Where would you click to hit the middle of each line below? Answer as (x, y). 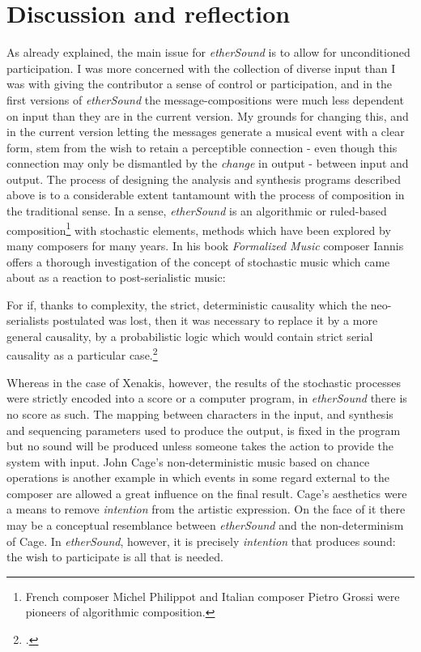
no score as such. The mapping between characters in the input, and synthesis (200, 413)
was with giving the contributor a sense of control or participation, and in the (200, 84)
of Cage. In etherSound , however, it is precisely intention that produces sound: (201, 541)
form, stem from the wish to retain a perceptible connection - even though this (202, 147)
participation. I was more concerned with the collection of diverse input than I (201, 68)
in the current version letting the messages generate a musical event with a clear (206, 132)
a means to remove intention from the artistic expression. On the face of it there (206, 509)
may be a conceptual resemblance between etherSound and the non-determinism (205, 525)
